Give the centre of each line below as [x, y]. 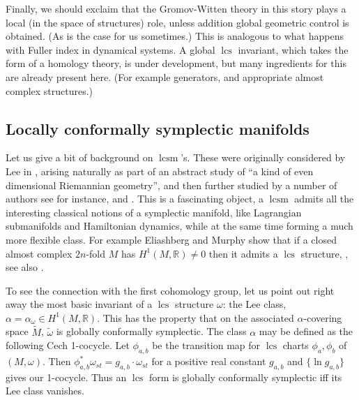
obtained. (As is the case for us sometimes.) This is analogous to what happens [175, 36]
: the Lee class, [254, 304]
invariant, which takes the [293, 49]
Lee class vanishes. [45, 391]
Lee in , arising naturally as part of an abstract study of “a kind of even [160, 171]
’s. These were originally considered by [263, 157]
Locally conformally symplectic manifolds [158, 128]
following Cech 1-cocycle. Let [68, 345]
